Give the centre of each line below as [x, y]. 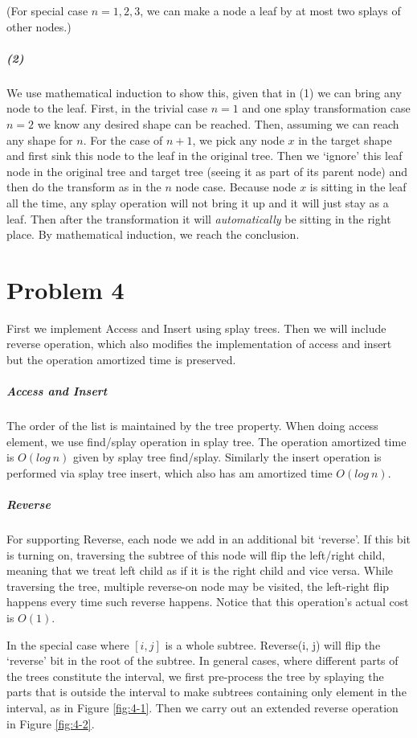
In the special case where [68, 644]
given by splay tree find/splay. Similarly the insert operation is [227, 457]
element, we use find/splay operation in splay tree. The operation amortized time [206, 441]
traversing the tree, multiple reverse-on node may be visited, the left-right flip [198, 586]
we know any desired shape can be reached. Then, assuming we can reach [218, 123]
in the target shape [345, 139]
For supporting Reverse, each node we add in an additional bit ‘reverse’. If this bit [208, 539]
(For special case [47, 10]
